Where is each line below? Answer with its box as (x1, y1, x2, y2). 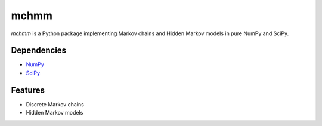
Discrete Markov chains (26, 100, 85, 107)
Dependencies (11, 45, 67, 56)
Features (11, 85, 45, 95)
